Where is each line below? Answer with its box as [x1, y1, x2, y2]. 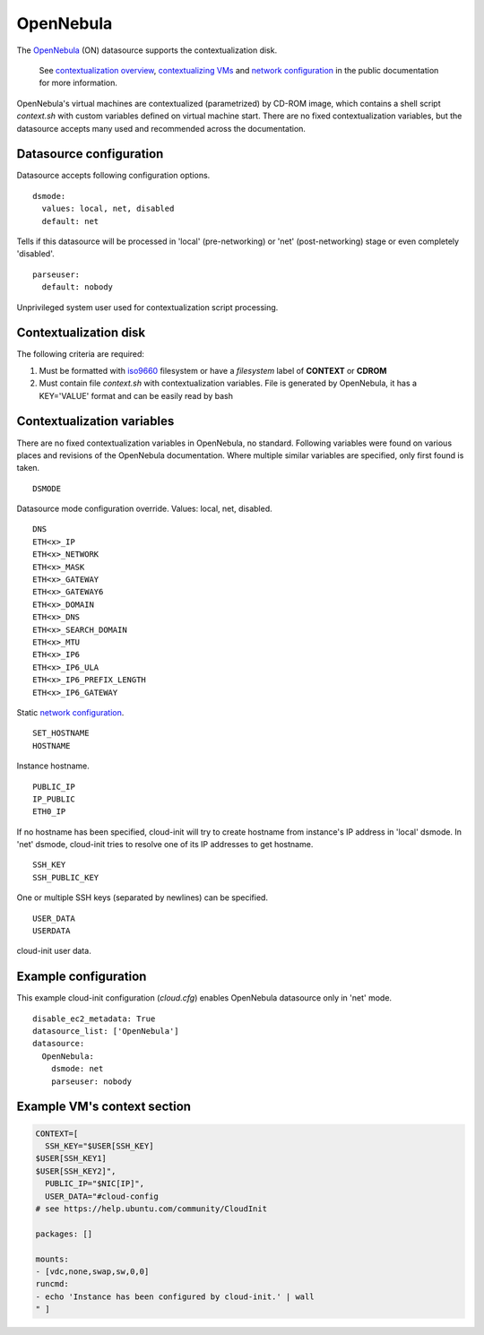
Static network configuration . [16, 707, 125, 717]
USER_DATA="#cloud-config [45, 1191, 159, 1201]
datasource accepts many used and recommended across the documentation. [16, 123, 307, 134]
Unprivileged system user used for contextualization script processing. [16, 301, 279, 313]
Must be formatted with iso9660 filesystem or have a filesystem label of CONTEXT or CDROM [39, 365, 387, 376]
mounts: [35, 1253, 69, 1264]
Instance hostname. [16, 760, 90, 771]
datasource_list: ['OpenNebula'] [32, 1027, 179, 1036]
